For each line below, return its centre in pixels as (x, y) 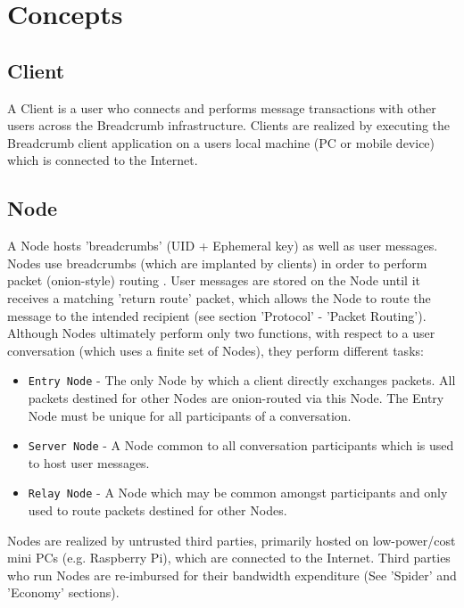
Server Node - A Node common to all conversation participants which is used (241, 445)
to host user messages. (89, 462)
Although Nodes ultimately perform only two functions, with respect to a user (221, 333)
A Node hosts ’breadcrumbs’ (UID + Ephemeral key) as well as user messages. (223, 246)
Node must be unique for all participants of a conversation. (190, 415)
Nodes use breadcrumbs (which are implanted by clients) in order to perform (217, 263)
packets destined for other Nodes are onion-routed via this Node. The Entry (236, 397)
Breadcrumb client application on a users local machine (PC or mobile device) (221, 142)
